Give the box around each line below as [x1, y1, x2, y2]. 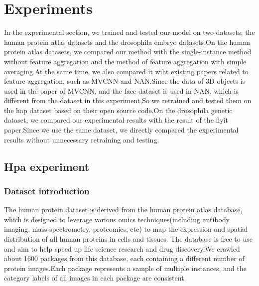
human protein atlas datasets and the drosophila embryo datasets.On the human [4, 36, 251, 47]
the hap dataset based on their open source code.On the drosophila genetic [4, 105, 233, 115]
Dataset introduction [4, 184, 90, 197]
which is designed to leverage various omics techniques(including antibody [4, 214, 230, 224]
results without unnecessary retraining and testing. [4, 134, 159, 144]
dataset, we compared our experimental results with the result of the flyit [4, 115, 229, 125]
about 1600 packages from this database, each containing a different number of [4, 253, 245, 264]
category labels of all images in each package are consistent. [4, 273, 186, 283]
